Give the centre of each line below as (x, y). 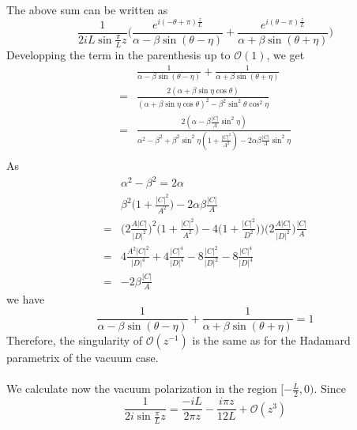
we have (26, 298)
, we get (286, 54)
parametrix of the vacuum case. (83, 358)
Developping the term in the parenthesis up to (118, 54)
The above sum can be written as (87, 9)
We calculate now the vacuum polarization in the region (142, 389)
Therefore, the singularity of (75, 340)
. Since (330, 389)
